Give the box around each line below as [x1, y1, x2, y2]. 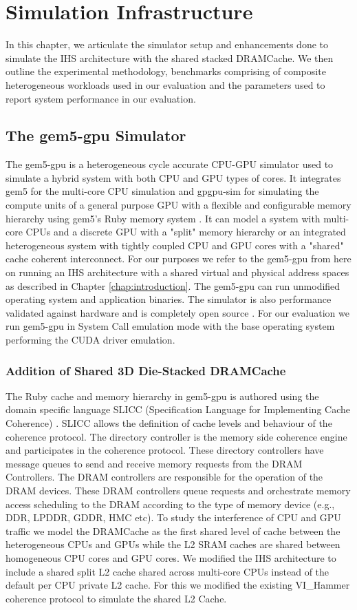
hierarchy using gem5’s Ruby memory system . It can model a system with [6, 211, 321, 225]
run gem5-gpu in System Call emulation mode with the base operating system [6, 319, 335, 333]
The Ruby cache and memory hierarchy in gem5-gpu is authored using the [6, 388, 319, 403]
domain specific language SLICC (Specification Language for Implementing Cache [6, 402, 351, 417]
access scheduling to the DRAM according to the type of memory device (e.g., [6, 496, 335, 511]
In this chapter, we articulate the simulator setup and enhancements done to [6, 37, 329, 52]
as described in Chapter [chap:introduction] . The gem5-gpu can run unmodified [6, 278, 340, 293]
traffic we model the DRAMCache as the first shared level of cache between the [6, 523, 340, 538]
